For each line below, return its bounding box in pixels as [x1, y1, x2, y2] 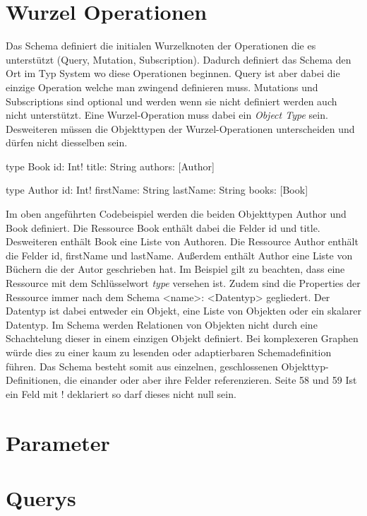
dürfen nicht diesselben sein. [6, 135, 128, 150]
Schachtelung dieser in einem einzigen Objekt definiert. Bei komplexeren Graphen [6, 331, 359, 346]
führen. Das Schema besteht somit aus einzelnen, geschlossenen [6, 358, 278, 373]
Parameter [6, 428, 110, 457]
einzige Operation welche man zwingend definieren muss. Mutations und [6, 79, 318, 94]
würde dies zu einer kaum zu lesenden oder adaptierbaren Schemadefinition [6, 345, 332, 359]
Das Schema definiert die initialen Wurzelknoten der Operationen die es [6, 38, 316, 53]
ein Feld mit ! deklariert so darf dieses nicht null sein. [6, 386, 236, 401]
